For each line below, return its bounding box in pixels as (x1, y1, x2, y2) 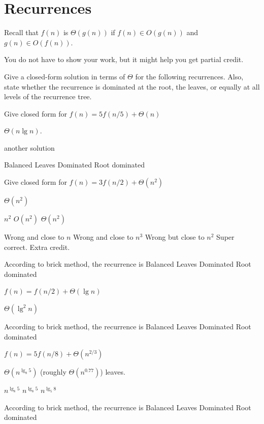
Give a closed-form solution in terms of (4, 71, 125, 81)
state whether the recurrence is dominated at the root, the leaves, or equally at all (4, 81, 260, 92)
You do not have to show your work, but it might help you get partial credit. (4, 54, 244, 65)
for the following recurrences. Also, (135, 71, 244, 81)
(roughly (40, 366, 67, 377)
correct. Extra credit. (4, 241, 70, 252)
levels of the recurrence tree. (4, 91, 92, 102)
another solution (4, 142, 55, 153)
